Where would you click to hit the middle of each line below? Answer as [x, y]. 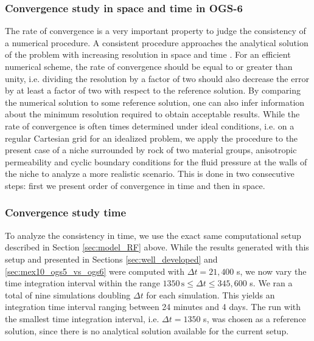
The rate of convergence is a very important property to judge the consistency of [155, 31]
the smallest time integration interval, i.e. [82, 318]
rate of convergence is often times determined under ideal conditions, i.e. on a [150, 126]
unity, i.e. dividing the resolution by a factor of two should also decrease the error [157, 78]
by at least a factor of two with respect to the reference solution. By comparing [153, 90]
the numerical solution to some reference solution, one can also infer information [155, 102]
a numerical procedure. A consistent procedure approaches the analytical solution [157, 42]
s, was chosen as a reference [255, 318]
